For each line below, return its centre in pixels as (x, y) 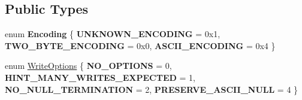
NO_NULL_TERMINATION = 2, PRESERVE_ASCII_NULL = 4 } (152, 89)
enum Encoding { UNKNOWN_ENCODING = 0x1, (113, 34)
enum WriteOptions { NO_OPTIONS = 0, (88, 66)
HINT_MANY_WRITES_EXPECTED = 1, (100, 77)
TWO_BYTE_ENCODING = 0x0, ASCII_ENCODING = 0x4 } (140, 45)
